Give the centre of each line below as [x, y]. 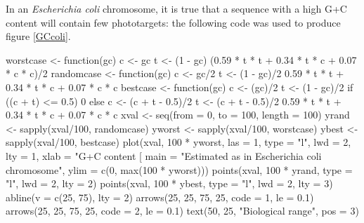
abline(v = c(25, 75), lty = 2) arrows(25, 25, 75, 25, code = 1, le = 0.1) [160, 197]
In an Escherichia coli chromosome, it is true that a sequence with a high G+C [176, 8]
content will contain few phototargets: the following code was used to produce [173, 22]
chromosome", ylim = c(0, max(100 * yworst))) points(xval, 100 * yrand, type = [179, 169]
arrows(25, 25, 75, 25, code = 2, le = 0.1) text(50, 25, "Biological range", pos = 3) [182, 211]
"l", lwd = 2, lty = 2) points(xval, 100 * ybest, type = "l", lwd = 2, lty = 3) [169, 183]
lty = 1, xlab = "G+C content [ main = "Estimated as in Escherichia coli [164, 155]
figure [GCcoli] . [38, 36]
